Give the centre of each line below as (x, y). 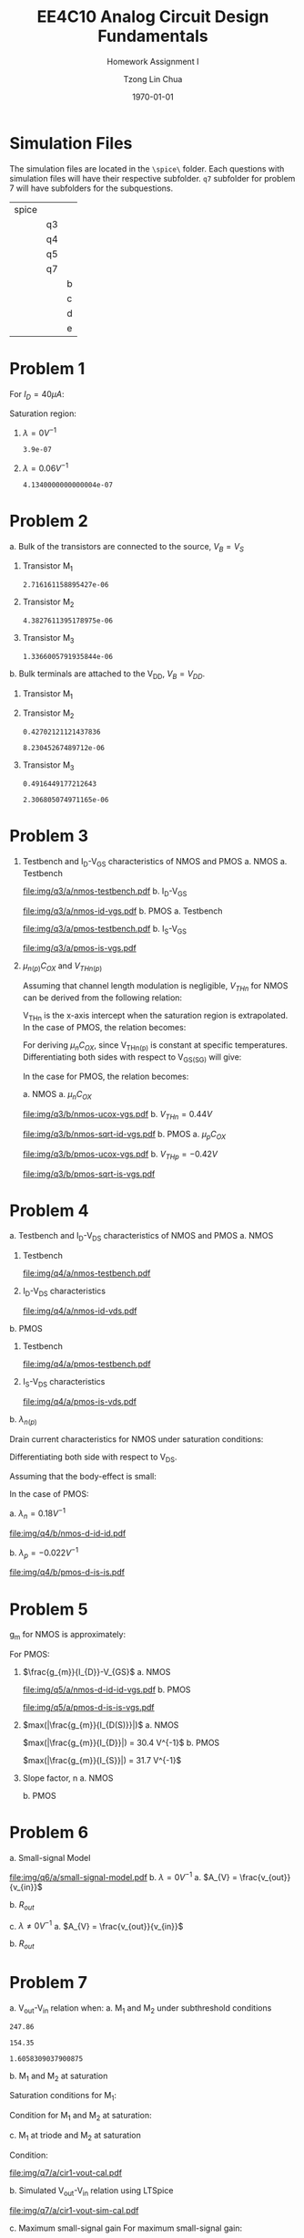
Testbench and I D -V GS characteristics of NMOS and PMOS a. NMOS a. (155, 862)
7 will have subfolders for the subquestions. (91, 188)
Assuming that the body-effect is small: (83, 1477)
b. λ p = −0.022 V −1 (44, 1553)
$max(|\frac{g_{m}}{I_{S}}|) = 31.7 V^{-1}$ (102, 1761)
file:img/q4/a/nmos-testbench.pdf (86, 1273)
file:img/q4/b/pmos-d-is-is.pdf (67, 1573)
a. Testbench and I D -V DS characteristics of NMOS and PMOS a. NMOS (142, 1237)
